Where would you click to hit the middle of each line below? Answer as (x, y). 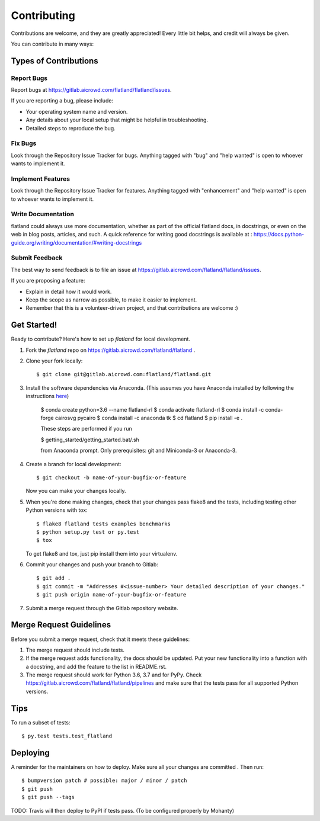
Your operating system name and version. (77, 111)
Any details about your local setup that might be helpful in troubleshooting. (117, 120)
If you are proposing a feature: (48, 281)
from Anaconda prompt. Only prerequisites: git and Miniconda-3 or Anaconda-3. (139, 451)
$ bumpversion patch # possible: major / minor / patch (104, 781)
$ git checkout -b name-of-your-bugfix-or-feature (111, 477)
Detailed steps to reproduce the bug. (71, 128)
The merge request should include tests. (75, 650)
